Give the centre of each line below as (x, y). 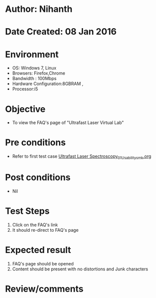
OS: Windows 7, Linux (34, 68)
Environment (32, 54)
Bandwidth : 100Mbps (34, 79)
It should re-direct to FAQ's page (45, 230)
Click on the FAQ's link (35, 225)
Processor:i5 (25, 89)
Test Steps (28, 211)
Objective (25, 109)
